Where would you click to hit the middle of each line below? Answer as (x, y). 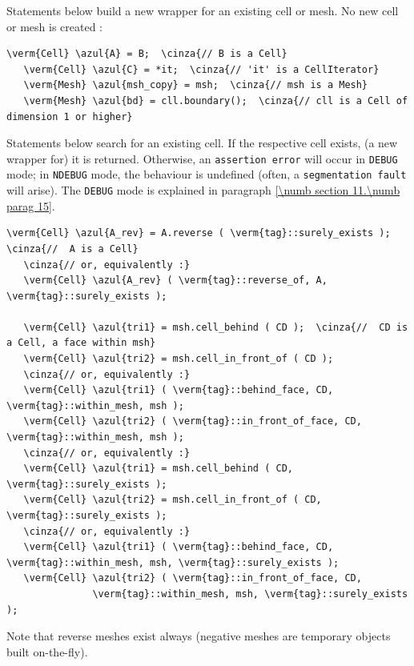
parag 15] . (31, 205)
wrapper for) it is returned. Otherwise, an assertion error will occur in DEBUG (202, 158)
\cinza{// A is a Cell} (72, 249)
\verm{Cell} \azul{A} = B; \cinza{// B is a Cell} (147, 54)
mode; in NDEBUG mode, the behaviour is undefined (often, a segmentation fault (207, 174)
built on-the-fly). (47, 651)
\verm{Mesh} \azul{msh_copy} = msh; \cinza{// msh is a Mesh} (196, 85)
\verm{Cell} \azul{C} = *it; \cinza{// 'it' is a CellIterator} (201, 69)
